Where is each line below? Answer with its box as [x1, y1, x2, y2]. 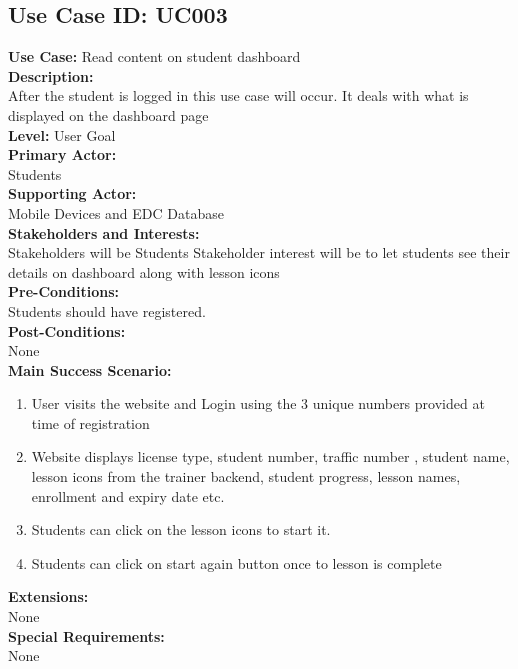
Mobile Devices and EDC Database [8, 202, 224, 223]
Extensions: [8, 586, 89, 607]
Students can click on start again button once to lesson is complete [31, 552, 442, 573]
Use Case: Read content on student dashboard [8, 46, 301, 67]
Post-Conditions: [8, 320, 126, 341]
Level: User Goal [8, 124, 116, 145]
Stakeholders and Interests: [8, 222, 200, 243]
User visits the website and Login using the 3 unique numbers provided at [31, 393, 485, 414]
